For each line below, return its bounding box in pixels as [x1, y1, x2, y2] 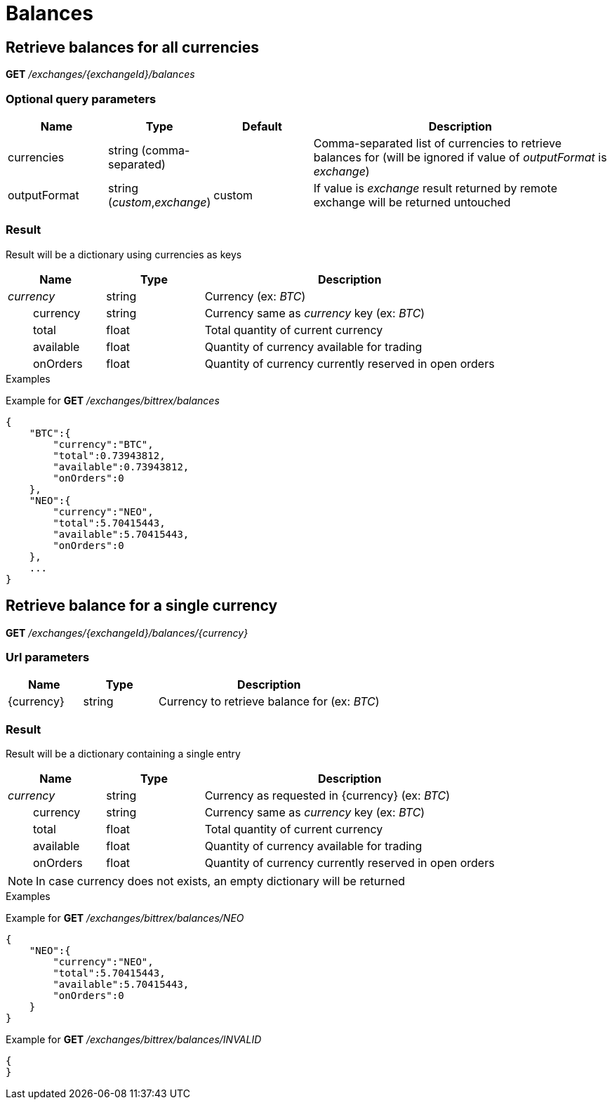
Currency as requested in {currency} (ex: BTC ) [204, 788, 451, 803]
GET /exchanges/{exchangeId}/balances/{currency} [6, 626, 248, 639]
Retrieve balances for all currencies [6, 38, 260, 56]
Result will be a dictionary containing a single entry [6, 748, 241, 760]
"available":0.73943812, [53, 461, 189, 472]
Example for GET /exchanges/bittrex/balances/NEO [6, 912, 244, 925]
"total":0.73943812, [53, 449, 166, 461]
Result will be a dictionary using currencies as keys [6, 248, 242, 260]
